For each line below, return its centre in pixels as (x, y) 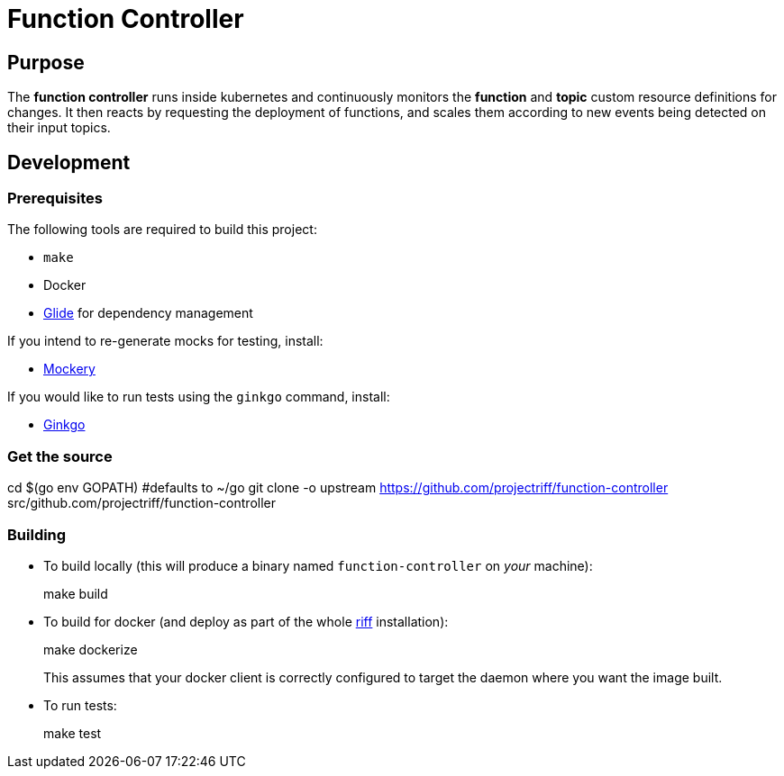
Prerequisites (55, 199)
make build (76, 593)
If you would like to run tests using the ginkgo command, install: (199, 397)
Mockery (69, 369)
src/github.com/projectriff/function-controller (141, 503)
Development (69, 162)
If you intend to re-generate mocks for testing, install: (165, 341)
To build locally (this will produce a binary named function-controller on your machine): (318, 565)
